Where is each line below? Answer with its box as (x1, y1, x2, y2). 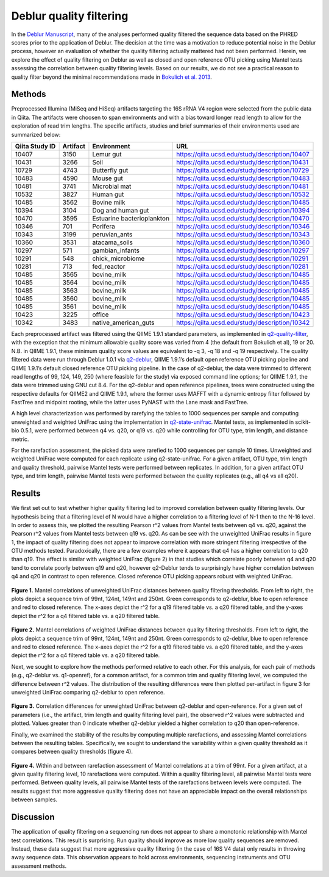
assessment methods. (11, 862, 67, 870)
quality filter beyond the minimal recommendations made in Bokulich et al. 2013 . (11, 73, 213, 81)
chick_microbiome (92, 254, 145, 263)
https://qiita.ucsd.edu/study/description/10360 (176, 238, 310, 247)
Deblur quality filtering (11, 9, 129, 23)
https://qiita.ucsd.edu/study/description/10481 (176, 182, 309, 191)
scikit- (295, 418, 311, 426)
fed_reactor (92, 262, 126, 271)
